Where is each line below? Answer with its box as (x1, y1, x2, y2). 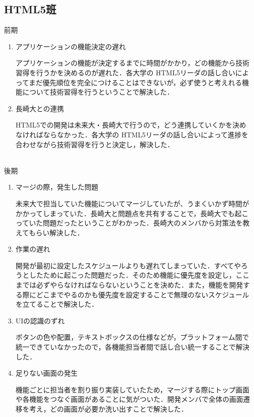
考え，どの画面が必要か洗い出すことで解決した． (29, 404, 188, 414)
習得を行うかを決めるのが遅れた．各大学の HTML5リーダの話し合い (15, 67, 235, 77)
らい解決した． (35, 227, 84, 237)
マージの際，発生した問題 (15, 182, 98, 192)
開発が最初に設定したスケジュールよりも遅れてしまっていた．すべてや (15, 260, 241, 270)
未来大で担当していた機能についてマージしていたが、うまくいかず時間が (15, 198, 249, 208)
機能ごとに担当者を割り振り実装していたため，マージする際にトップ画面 (15, 384, 250, 394)
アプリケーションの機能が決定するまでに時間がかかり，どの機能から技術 (15, 58, 250, 68)
